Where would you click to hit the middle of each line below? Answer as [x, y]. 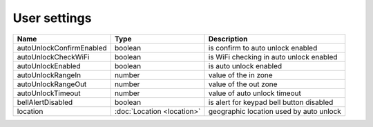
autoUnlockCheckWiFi [53, 57]
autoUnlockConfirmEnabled [62, 48]
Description [228, 39]
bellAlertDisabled [45, 102]
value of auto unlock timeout [255, 93]
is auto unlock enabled [245, 66]
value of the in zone [240, 75]
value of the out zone [243, 84]
